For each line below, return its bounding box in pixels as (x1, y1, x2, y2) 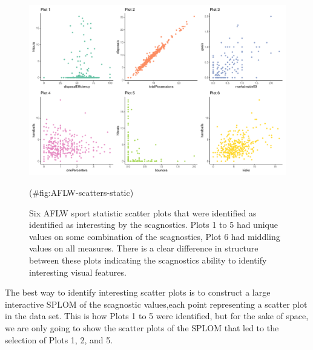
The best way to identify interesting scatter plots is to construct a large (5, 286, 271, 299)
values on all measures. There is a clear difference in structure (29, 242, 259, 254)
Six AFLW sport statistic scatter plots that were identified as (29, 206, 257, 219)
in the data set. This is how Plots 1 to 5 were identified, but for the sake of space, (5, 309, 309, 322)
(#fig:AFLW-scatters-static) (29, 186, 134, 198)
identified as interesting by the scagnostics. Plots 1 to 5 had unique (29, 218, 278, 231)
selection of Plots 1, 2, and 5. (5, 333, 113, 346)
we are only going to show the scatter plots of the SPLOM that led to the (5, 321, 279, 334)
